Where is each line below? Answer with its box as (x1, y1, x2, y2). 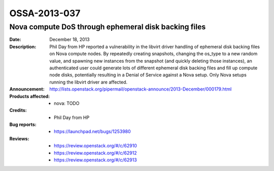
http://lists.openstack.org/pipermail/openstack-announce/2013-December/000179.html (49, 86, 232, 92)
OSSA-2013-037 (9, 8, 81, 19)
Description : (9, 44, 37, 50)
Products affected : (9, 93, 50, 99)
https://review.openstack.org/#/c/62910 (54, 143, 137, 149)
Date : (9, 36, 21, 42)
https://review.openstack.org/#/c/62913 (54, 157, 137, 163)
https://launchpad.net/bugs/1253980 (54, 129, 131, 135)
